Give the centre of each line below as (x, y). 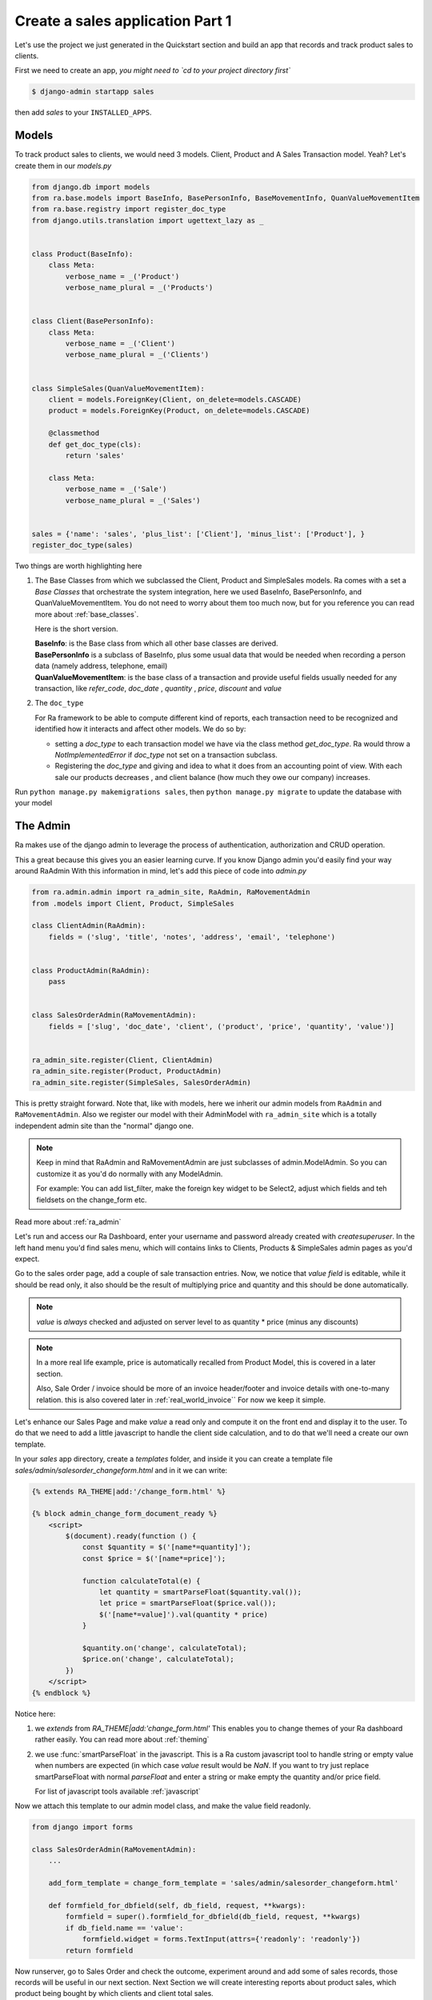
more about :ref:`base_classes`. (87, 614)
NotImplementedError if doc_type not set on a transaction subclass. (166, 754)
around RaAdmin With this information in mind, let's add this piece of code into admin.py (161, 871)
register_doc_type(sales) (82, 545)
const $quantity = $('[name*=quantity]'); (166, 1547)
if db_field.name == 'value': (124, 1928)
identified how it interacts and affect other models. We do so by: (140, 729)
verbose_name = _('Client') (120, 344)
